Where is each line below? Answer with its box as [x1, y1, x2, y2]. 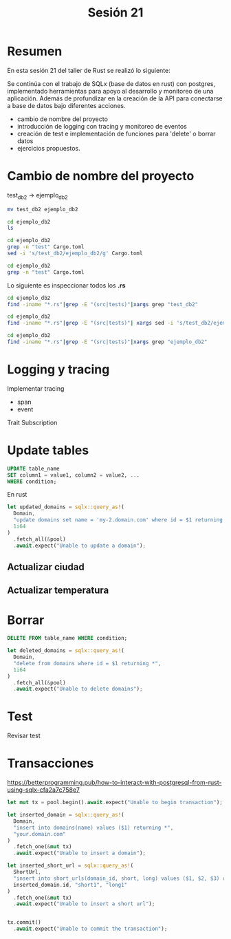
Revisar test [7, 731, 41, 740]
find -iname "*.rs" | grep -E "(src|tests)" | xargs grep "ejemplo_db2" [7, 338, 208, 345]
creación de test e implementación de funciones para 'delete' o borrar [16, 129, 216, 138]
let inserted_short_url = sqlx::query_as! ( [7, 862, 134, 870]
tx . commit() [7, 919, 41, 926]
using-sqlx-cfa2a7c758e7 [7, 786, 80, 794]
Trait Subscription [7, 418, 58, 427]
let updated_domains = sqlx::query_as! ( [7, 504, 125, 510]
